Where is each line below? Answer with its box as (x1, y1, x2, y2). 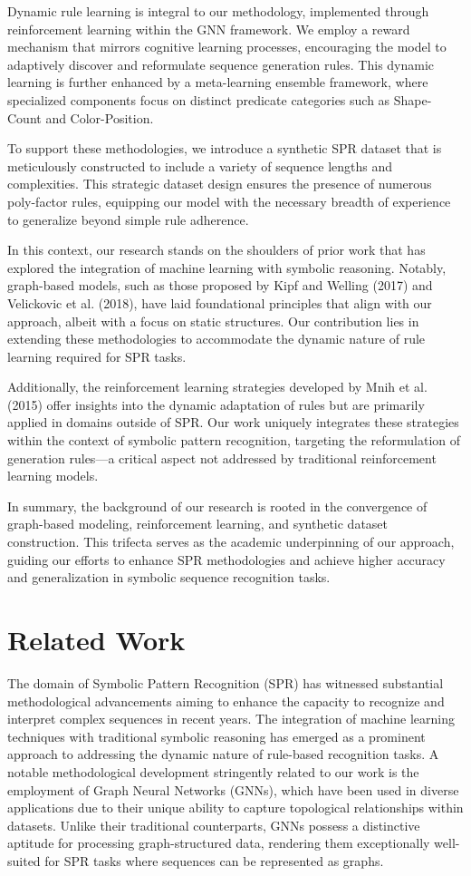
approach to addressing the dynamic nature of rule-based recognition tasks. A (7, 745, 439, 764)
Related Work (7, 621, 186, 657)
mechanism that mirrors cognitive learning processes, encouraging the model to (7, 37, 447, 56)
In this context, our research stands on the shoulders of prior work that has (7, 240, 426, 259)
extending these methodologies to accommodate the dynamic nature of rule (7, 329, 426, 348)
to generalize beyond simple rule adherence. (7, 209, 249, 229)
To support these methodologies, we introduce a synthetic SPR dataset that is (7, 139, 442, 158)
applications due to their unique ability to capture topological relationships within (7, 798, 464, 817)
